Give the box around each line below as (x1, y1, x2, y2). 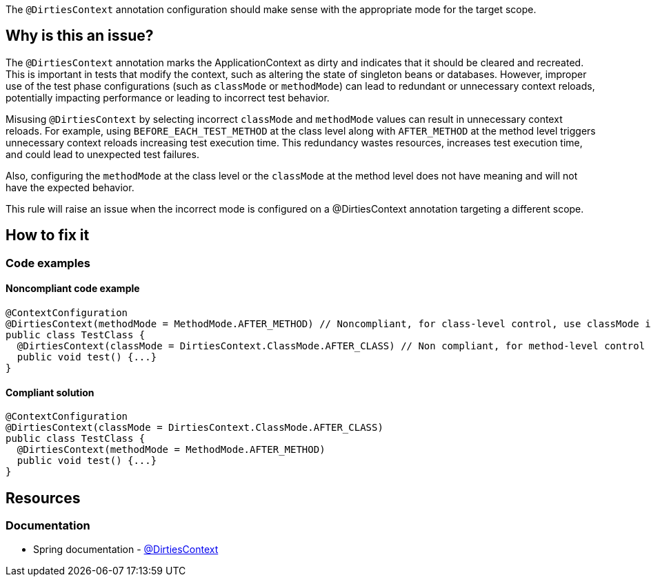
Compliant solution (6, 386, 94, 398)
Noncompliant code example (6, 282, 140, 295)
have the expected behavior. (6, 181, 134, 193)
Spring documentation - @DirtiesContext (33, 543, 219, 556)
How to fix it (6, 226, 90, 244)
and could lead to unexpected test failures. (6, 148, 199, 160)
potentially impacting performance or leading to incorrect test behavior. (6, 91, 330, 104)
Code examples (6, 255, 91, 270)
